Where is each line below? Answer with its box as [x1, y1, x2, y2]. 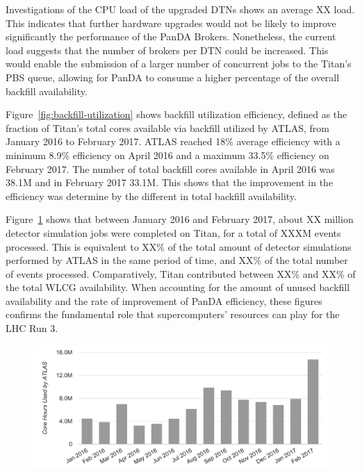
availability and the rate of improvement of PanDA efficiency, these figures [6, 293, 322, 308]
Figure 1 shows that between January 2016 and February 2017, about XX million [6, 212, 354, 226]
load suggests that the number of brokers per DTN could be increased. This [6, 42, 329, 57]
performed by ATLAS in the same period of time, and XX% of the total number [6, 253, 348, 267]
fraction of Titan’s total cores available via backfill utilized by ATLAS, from [6, 120, 329, 135]
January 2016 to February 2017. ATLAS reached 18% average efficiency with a [6, 134, 340, 149]
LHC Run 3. [6, 321, 58, 335]
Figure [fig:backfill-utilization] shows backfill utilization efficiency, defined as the [6, 107, 347, 122]
